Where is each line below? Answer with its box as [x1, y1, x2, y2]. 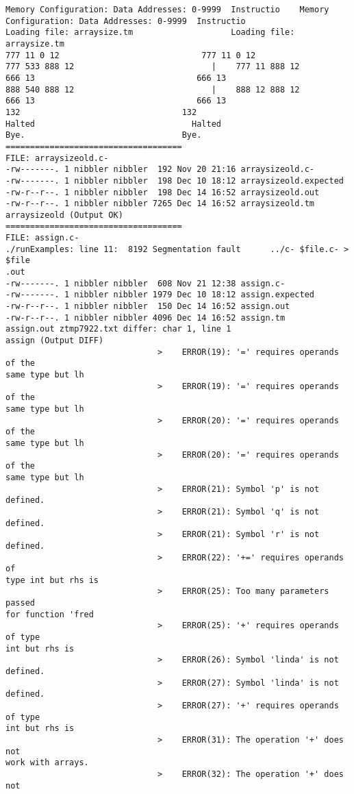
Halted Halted [5, 119, 221, 129]
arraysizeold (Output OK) [5, 210, 123, 220]
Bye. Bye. [5, 130, 202, 140]
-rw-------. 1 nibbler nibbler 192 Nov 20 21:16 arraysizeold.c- [5, 164, 315, 175]
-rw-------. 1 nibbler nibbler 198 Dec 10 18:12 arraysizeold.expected [5, 175, 344, 186]
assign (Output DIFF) [5, 336, 104, 346]
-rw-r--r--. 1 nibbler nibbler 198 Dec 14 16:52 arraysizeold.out [5, 187, 320, 197]
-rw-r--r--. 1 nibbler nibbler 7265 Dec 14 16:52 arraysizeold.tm [5, 199, 315, 209]
